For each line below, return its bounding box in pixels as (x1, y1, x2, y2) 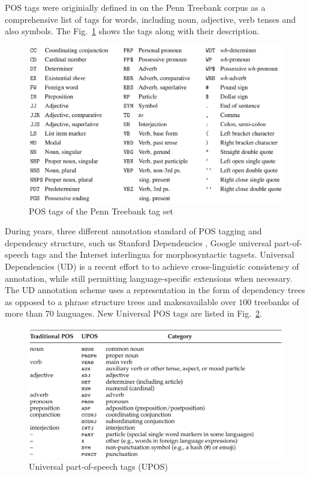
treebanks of (254, 295, 299, 308)
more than (5, 307, 43, 320)
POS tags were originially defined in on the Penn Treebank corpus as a (5, 1, 266, 13)
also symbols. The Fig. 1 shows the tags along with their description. (5, 25, 260, 37)
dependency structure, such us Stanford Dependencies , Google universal (5, 236, 272, 249)
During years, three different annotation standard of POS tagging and (5, 225, 262, 237)
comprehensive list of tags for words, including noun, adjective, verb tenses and (5, 13, 296, 25)
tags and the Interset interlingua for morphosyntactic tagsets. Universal (31, 248, 294, 261)
